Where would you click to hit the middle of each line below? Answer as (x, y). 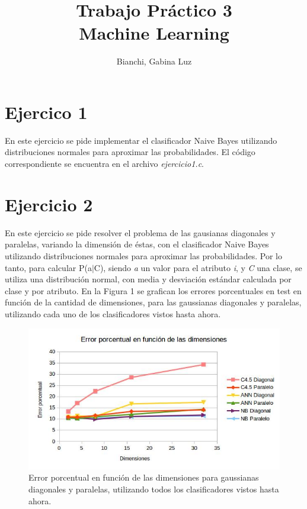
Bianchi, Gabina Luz (154, 61)
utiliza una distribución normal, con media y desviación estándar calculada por (148, 279)
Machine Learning (154, 33)
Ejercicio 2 (49, 204)
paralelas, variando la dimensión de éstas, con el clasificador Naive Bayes (137, 244)
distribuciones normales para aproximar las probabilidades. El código (130, 152)
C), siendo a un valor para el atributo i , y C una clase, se (198, 267)
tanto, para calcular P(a (48, 267)
